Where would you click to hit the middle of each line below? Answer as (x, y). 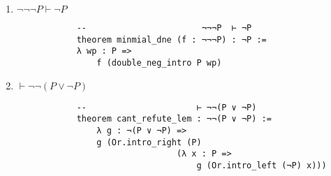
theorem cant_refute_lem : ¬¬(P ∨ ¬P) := (174, 119)
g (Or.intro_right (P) (149, 142)
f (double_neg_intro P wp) (159, 63)
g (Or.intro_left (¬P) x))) (262, 165)
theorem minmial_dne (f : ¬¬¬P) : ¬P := (171, 39)
